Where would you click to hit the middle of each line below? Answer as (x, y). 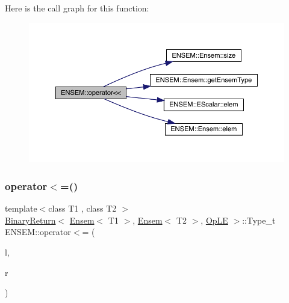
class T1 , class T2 (82, 208)
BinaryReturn (30, 220)
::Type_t (259, 220)
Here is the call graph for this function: (77, 8)
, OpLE (214, 220)
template (21, 208)
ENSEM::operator (38, 232)
